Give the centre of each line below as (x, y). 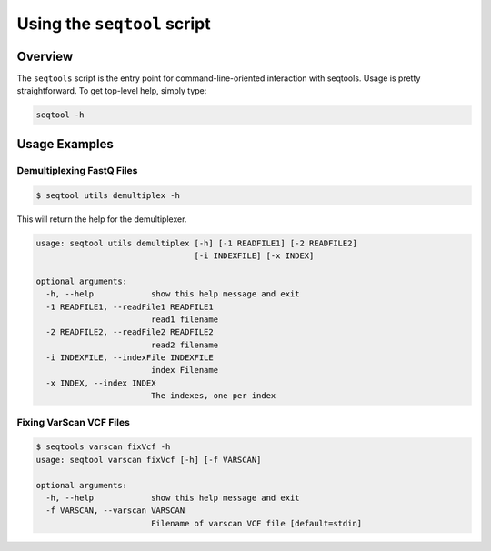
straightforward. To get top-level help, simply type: (112, 91)
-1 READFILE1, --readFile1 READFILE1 (130, 306)
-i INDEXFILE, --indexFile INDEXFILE (130, 358)
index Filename (184, 370)
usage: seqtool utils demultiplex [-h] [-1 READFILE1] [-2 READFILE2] (197, 243)
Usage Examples (65, 144)
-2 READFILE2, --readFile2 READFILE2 (130, 332)
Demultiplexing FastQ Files (77, 170)
